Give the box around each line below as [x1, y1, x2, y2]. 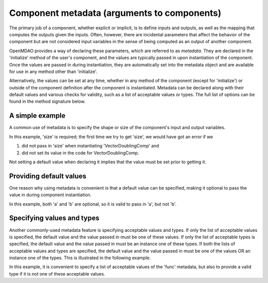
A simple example [9, 112, 66, 120]
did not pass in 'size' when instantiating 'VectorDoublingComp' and [21, 143, 159, 149]
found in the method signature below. [9, 98, 86, 104]
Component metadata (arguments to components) [9, 7, 222, 18]
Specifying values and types [9, 214, 99, 222]
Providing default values [9, 172, 86, 180]
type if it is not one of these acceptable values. [9, 271, 105, 277]
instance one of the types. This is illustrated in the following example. [9, 255, 151, 261]
